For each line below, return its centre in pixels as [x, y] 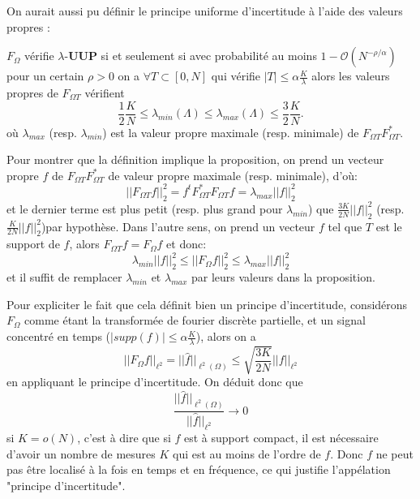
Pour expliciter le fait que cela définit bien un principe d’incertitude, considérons [207, 304]
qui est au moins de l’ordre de [247, 453]
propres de [32, 93]
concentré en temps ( [59, 336]
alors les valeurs [351, 76]
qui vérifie [236, 76]
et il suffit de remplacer [64, 277]
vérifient [105, 93]
